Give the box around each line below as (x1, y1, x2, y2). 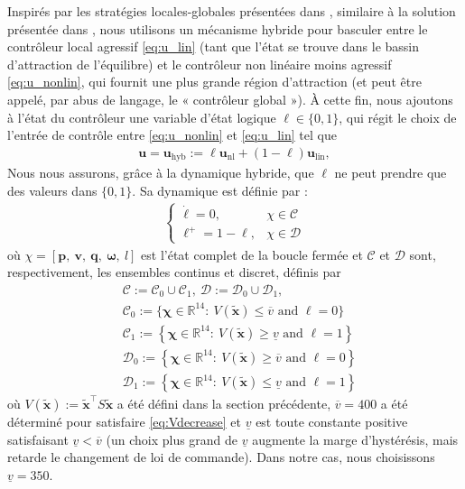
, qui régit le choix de (339, 107, 457, 126)
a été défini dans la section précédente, (116, 394, 331, 413)
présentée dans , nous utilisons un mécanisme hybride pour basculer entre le (7, 19, 428, 38)
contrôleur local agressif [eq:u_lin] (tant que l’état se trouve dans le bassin (7, 37, 420, 56)
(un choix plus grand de (106, 429, 238, 448)
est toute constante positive (256, 412, 408, 431)
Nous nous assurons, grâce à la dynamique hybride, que (7, 163, 314, 182)
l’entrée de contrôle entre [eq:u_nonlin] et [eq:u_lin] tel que (7, 125, 337, 144)
